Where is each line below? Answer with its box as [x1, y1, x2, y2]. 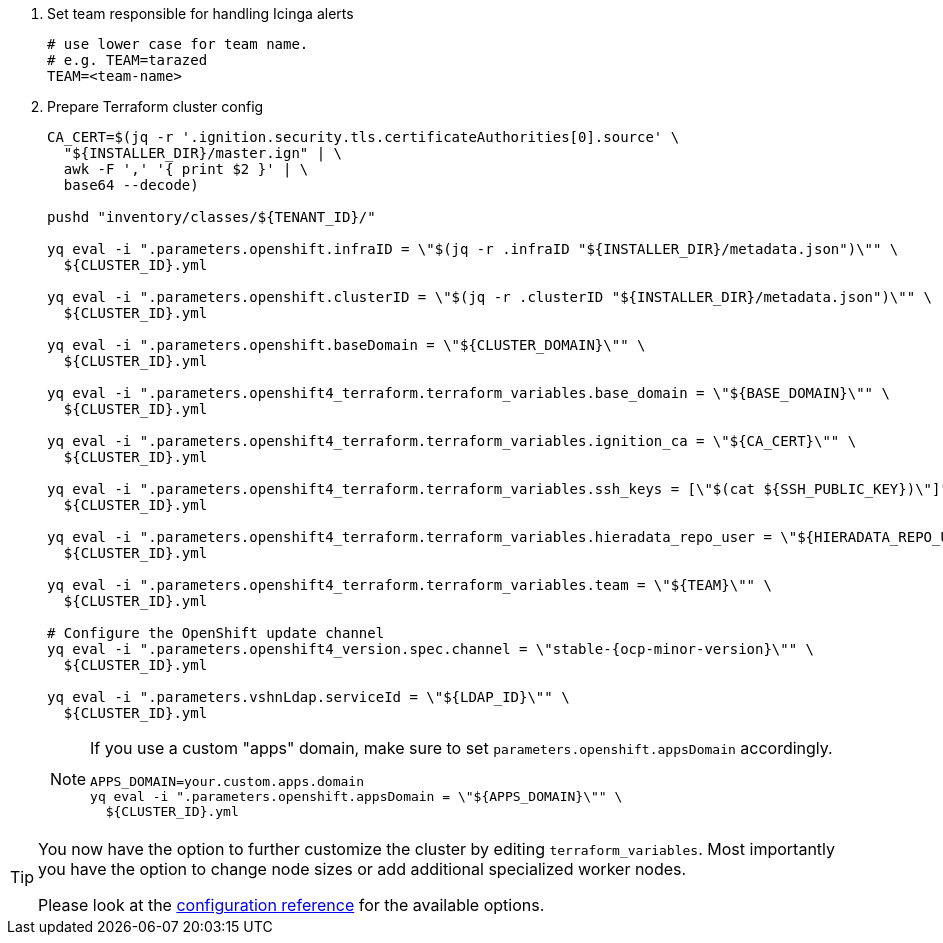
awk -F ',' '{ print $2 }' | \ [63, 161, 309, 177]
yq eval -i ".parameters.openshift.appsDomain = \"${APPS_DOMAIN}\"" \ [90, 789, 623, 804]
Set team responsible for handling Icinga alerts [47, 5, 354, 22]
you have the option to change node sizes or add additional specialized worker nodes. [38, 859, 687, 879]
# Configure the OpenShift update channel [47, 625, 385, 641]
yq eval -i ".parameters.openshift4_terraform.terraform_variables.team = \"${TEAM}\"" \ [47, 577, 772, 593]
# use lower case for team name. [47, 36, 309, 52]
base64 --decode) [63, 177, 199, 193]
